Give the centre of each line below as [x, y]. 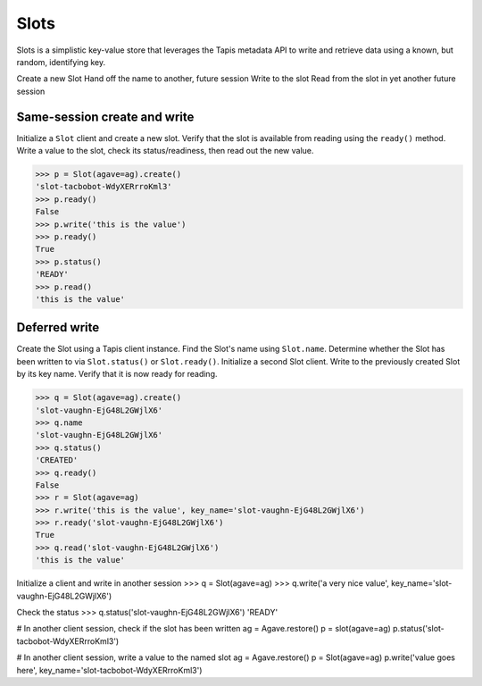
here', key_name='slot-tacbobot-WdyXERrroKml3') [109, 670]
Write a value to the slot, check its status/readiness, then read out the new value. [165, 151]
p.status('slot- [419, 629]
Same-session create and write [105, 117]
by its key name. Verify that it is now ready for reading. [117, 374]
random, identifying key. [61, 62]
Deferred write [58, 327]
